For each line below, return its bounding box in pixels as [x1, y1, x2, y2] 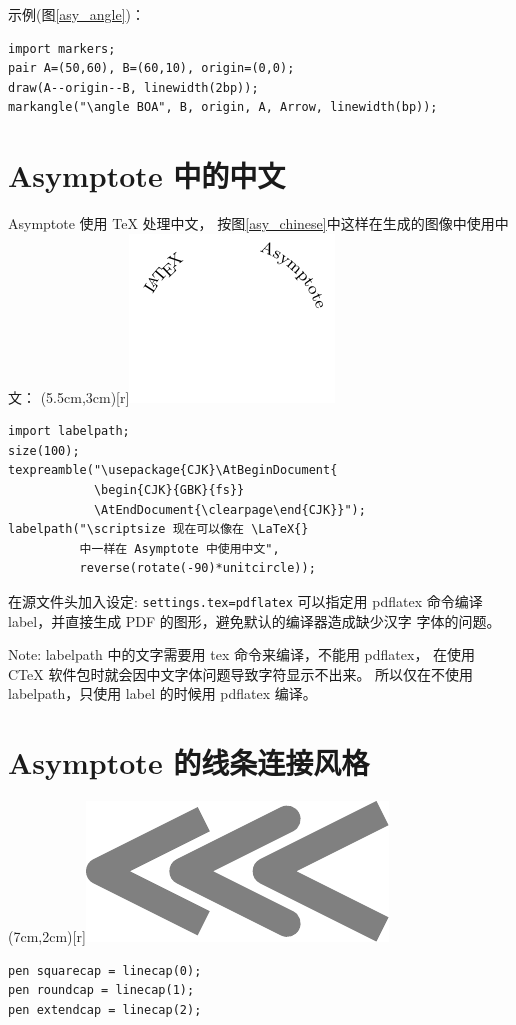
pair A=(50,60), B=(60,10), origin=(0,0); [8, 61, 295, 76]
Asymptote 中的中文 [8, 155, 286, 196]
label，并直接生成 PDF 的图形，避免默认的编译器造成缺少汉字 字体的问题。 [8, 610, 501, 631]
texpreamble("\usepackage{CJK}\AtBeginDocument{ [8, 463, 338, 478]
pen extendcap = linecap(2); [8, 1002, 202, 1017]
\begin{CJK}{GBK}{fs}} [93, 483, 245, 498]
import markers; [8, 41, 116, 56]
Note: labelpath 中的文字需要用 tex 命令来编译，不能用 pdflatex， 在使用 [8, 644, 476, 665]
